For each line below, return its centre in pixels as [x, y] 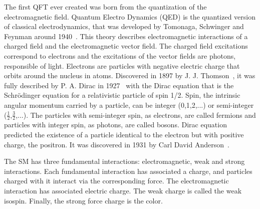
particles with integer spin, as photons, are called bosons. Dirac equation [115, 125]
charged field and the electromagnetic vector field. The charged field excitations [126, 46]
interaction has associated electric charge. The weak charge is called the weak [123, 190]
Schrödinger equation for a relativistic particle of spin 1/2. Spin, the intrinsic [122, 95]
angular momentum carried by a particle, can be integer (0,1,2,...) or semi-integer [129, 104]
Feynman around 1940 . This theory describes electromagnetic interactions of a [126, 36]
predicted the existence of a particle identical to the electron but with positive [124, 134]
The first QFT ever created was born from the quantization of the [105, 7]
